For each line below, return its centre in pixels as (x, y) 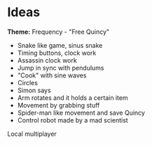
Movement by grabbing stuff (58, 105)
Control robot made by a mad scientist (72, 120)
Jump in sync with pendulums (61, 68)
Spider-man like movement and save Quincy (81, 113)
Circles (28, 82)
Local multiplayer (32, 134)
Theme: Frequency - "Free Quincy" (58, 32)
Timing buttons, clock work (57, 53)
